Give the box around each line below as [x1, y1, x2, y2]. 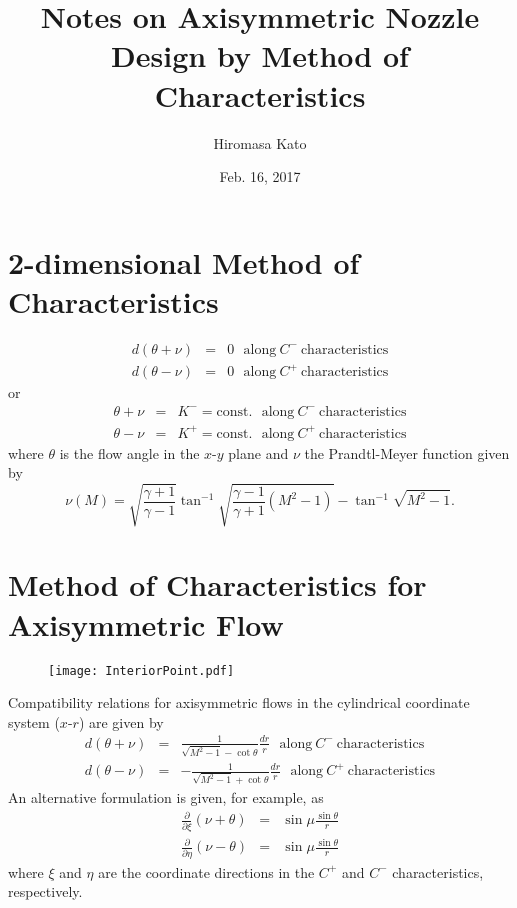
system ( [8, 711, 60, 732]
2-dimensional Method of [8, 241, 360, 282]
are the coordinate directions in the [98, 861, 315, 882]
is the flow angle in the [59, 442, 200, 463]
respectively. [8, 881, 83, 902]
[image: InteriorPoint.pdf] [48, 663, 235, 678]
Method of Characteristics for [8, 564, 427, 605]
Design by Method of [111, 35, 409, 76]
